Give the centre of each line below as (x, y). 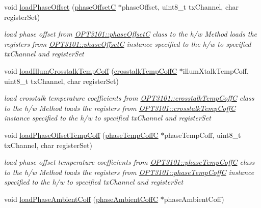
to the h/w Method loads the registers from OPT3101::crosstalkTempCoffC (120, 108)
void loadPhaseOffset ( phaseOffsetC (60, 7)
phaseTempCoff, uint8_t (203, 135)
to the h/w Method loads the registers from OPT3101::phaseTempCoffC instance (129, 172)
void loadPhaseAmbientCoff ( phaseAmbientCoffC (81, 199)
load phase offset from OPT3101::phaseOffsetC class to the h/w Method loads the (130, 34)
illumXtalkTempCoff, (216, 70)
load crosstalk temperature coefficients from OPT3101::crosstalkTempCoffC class (129, 98)
